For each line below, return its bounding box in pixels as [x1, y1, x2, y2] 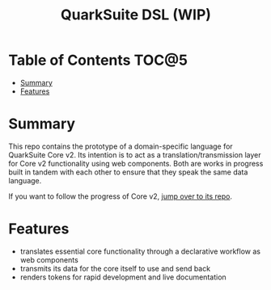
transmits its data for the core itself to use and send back [19, 263, 211, 273]
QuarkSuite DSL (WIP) [60, 6, 212, 24]
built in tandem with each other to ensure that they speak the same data [8, 167, 248, 177]
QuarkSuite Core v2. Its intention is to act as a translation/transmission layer [8, 149, 261, 159]
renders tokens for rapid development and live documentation [19, 272, 227, 282]
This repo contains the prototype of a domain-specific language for [8, 141, 233, 151]
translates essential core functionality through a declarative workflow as [19, 246, 261, 256]
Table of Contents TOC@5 [8, 51, 188, 69]
